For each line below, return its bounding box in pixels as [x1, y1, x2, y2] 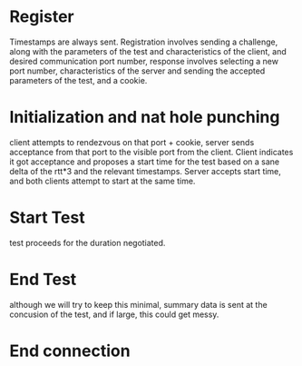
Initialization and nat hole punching [9, 107, 280, 128]
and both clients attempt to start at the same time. [9, 175, 196, 186]
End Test [9, 270, 77, 290]
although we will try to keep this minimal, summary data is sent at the [9, 299, 268, 310]
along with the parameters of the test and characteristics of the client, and [9, 45, 287, 56]
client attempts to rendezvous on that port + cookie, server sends [9, 136, 255, 147]
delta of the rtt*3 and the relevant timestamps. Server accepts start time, [9, 165, 281, 176]
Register [9, 6, 74, 27]
